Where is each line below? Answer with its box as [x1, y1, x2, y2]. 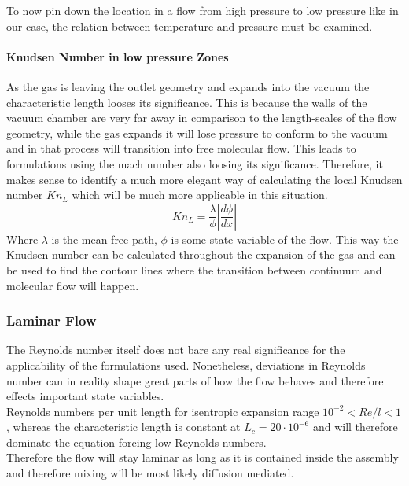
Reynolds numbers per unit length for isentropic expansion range [6, 403, 319, 419]
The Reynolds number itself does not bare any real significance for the [6, 341, 345, 358]
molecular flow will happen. [6, 277, 139, 293]
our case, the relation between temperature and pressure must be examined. [6, 17, 373, 34]
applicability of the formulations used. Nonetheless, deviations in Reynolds [6, 356, 366, 373]
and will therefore [312, 418, 398, 435]
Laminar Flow [6, 311, 97, 330]
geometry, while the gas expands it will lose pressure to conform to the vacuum [6, 124, 388, 141]
